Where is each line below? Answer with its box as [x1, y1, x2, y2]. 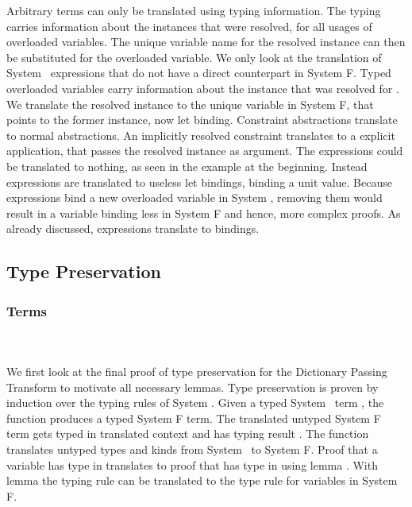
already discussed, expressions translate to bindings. [6, 220, 260, 237]
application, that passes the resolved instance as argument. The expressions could [6, 142, 403, 159]
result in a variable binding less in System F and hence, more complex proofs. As [6, 204, 401, 221]
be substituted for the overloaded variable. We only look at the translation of [6, 48, 382, 65]
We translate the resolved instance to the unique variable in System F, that [6, 95, 374, 112]
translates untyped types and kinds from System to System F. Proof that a [6, 441, 378, 458]
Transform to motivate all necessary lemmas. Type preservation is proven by [6, 378, 379, 395]
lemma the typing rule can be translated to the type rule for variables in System [6, 472, 398, 489]
